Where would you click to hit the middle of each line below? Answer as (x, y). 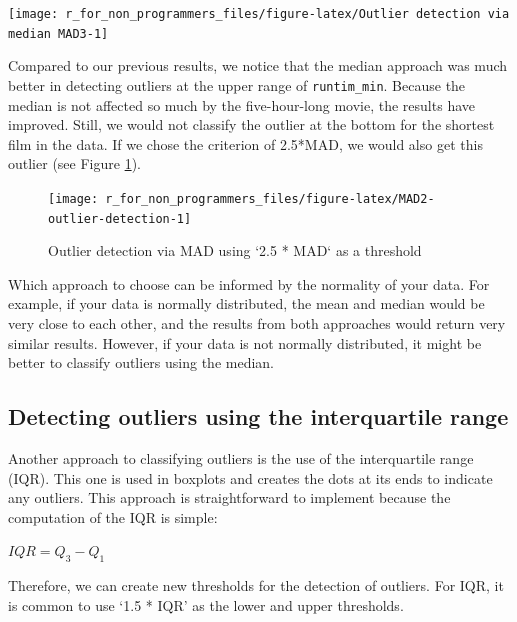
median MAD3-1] (58, 33)
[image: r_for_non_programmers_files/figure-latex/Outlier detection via (259, 14)
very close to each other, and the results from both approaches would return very (257, 323)
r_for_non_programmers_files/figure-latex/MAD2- (270, 198)
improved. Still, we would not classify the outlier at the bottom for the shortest (251, 124)
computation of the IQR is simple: (113, 516)
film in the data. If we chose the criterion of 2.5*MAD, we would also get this (245, 143)
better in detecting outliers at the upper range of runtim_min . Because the (237, 84)
